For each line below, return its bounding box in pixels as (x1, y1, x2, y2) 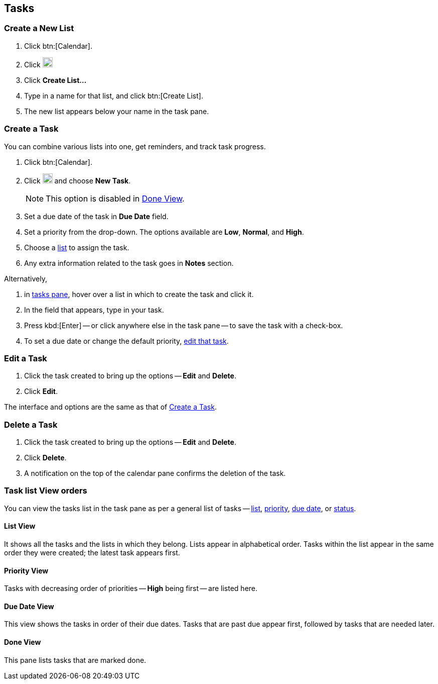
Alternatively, (4, 274, 47, 283)
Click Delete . (24, 453, 67, 462)
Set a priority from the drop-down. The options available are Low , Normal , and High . (24, 227, 304, 236)
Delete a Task (4, 419, 58, 430)
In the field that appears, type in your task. (24, 305, 164, 314)
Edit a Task (4, 353, 47, 363)
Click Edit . (24, 387, 58, 396)
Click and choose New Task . (24, 176, 131, 185)
